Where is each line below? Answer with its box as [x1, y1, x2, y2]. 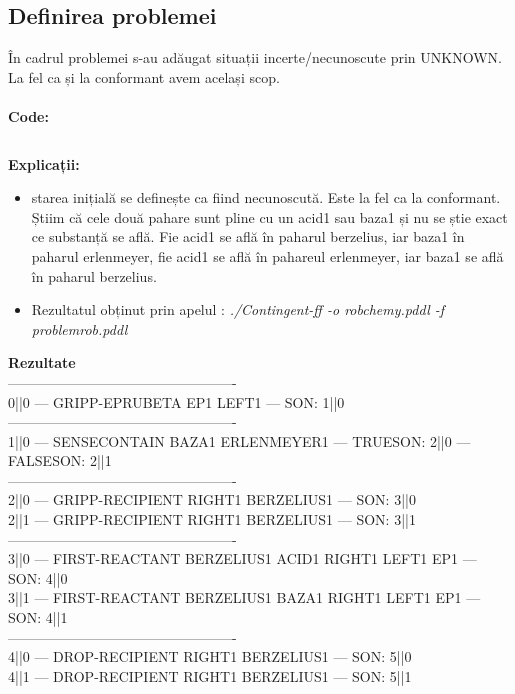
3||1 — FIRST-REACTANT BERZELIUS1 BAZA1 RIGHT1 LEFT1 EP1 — [8, 587, 481, 608]
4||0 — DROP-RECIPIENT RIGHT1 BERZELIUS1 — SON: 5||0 [8, 646, 412, 667]
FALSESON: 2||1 [8, 450, 112, 471]
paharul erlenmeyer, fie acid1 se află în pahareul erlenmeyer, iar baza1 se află [31, 245, 504, 266]
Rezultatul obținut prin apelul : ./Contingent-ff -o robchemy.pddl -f [31, 299, 445, 320]
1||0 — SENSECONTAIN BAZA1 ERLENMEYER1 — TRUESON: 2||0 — [8, 430, 471, 451]
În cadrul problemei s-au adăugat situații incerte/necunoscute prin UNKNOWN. [8, 47, 502, 68]
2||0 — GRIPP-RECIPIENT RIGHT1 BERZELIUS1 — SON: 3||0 [8, 489, 416, 510]
